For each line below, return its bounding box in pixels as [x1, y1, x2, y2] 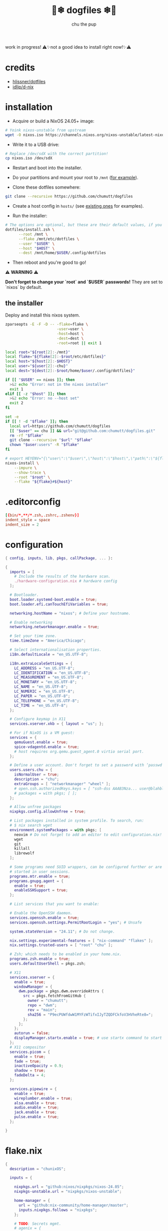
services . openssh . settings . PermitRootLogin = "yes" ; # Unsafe [9, 920, 142, 925]
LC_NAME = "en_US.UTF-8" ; [14, 684, 68, 689]
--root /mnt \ [18, 232, 48, 237]
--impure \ [14, 465, 37, 471]
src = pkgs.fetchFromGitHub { [23, 993, 86, 999]
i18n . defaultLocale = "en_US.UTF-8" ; [9, 652, 88, 657]
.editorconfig [5, 496, 61, 508]
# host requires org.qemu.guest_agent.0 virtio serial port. [14, 749, 144, 754]
